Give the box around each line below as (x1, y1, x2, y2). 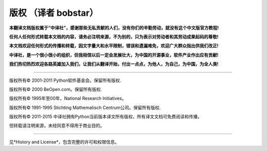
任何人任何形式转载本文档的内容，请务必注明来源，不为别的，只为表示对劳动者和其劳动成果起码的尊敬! (9, 34, 219, 40)
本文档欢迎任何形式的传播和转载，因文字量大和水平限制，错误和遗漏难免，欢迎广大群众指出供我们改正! (9, 43, 219, 49)
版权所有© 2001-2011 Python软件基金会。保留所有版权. (9, 77, 121, 83)
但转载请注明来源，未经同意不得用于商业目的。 (9, 123, 105, 129)
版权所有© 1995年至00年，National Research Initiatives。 (9, 96, 127, 101)
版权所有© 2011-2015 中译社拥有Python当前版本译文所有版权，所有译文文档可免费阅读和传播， (9, 114, 202, 120)
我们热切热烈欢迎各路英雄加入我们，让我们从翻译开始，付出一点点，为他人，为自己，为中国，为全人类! (9, 61, 219, 67)
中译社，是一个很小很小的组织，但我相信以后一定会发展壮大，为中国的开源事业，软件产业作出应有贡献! (9, 52, 219, 58)
